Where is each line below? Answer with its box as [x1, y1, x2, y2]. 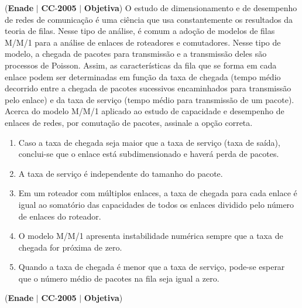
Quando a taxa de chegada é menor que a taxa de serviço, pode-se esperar [18, 261, 285, 273]
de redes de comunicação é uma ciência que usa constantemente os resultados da [5, 13, 293, 25]
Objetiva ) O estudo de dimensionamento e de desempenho [84, 2, 297, 13]
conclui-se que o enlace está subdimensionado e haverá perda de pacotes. [18, 148, 279, 160]
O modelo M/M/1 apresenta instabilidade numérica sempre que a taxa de [18, 230, 283, 242]
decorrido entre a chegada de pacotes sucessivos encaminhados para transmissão [5, 82, 291, 94]
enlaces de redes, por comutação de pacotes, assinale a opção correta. [5, 116, 253, 128]
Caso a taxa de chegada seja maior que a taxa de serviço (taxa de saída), [18, 136, 280, 148]
